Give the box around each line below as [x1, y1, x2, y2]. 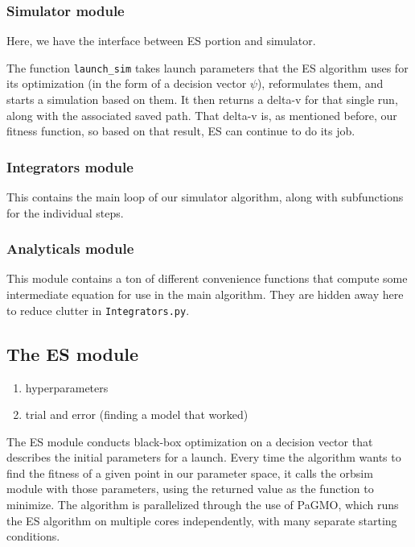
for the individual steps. [6, 204, 124, 221]
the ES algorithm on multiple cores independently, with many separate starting [6, 512, 397, 528]
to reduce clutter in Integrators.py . [6, 301, 190, 318]
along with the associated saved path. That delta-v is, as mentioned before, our [6, 106, 397, 123]
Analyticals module [6, 238, 134, 259]
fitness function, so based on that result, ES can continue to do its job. [6, 122, 355, 139]
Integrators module [6, 156, 134, 176]
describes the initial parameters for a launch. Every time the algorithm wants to [6, 449, 401, 466]
